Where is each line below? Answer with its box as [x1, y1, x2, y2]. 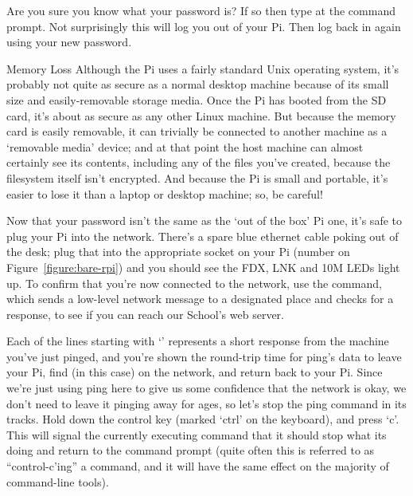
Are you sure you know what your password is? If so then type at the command [6, 2, 395, 18]
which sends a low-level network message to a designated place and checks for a [6, 290, 394, 307]
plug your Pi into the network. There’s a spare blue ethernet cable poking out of [6, 227, 399, 244]
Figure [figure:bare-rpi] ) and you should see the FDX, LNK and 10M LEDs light [6, 258, 400, 275]
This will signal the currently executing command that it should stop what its [6, 426, 387, 443]
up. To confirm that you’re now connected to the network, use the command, [6, 274, 382, 291]
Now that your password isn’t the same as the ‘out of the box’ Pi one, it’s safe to [6, 212, 402, 229]
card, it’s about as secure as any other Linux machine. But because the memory [6, 107, 396, 124]
